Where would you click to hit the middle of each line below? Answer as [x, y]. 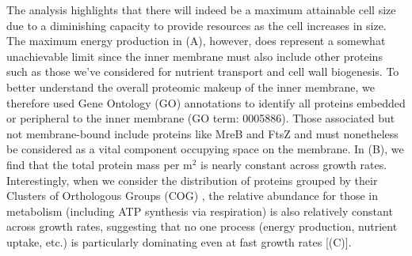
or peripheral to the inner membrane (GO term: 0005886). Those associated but [201, 118]
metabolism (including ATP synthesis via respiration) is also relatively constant [200, 211]
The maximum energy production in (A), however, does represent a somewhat [196, 41]
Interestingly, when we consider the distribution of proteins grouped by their [192, 180]
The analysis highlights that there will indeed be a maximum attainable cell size [201, 9]
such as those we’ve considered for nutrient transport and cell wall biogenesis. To [203, 72]
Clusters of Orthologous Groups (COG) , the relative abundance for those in [193, 196]
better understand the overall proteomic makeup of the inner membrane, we [191, 87]
